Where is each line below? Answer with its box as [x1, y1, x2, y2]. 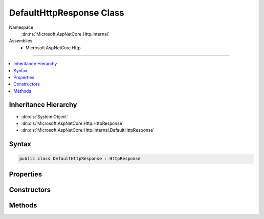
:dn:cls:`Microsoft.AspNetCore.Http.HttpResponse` [21, 120, 124, 126]
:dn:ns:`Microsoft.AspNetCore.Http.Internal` [21, 31, 110, 37]
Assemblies [9, 38, 33, 44]
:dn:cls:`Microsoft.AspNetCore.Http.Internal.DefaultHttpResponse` [21, 127, 155, 133]
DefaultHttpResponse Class [9, 7, 125, 18]
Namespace [9, 24, 34, 30]
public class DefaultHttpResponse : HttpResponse [19, 156, 141, 161]
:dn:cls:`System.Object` [21, 114, 68, 119]
